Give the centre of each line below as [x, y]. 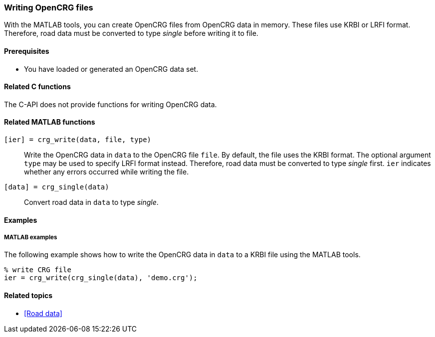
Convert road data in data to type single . [91, 202]
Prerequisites [27, 51]
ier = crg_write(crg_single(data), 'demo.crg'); [101, 278]
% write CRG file [38, 270]
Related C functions [37, 87]
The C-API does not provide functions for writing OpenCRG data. [110, 104]
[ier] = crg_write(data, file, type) [78, 140]
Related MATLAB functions [50, 122]
